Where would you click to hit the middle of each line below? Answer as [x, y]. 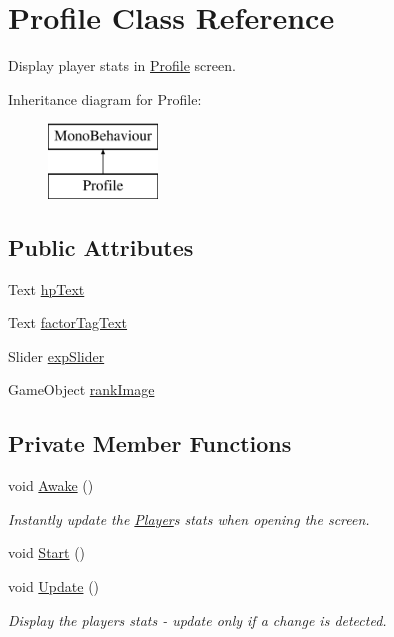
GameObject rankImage [81, 389]
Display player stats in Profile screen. [122, 65]
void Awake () [51, 485]
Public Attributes [101, 246]
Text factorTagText [68, 322]
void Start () [47, 552]
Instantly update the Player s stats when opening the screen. [189, 518]
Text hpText [46, 288]
